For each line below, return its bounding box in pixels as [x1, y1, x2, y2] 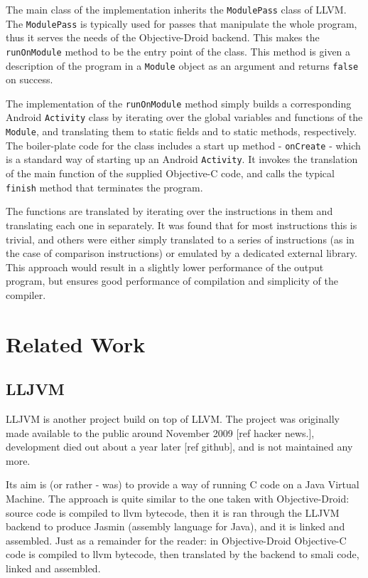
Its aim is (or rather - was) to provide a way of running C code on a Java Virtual [6, 477, 359, 492]
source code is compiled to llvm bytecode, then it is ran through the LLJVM [6, 505, 340, 520]
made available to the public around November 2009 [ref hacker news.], [6, 425, 315, 440]
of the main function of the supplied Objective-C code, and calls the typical [6, 166, 335, 181]
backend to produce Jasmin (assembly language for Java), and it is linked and [6, 519, 345, 534]
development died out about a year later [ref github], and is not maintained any [6, 439, 353, 454]
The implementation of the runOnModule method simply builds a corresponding [6, 95, 352, 110]
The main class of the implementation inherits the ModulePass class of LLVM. [6, 2, 347, 16]
